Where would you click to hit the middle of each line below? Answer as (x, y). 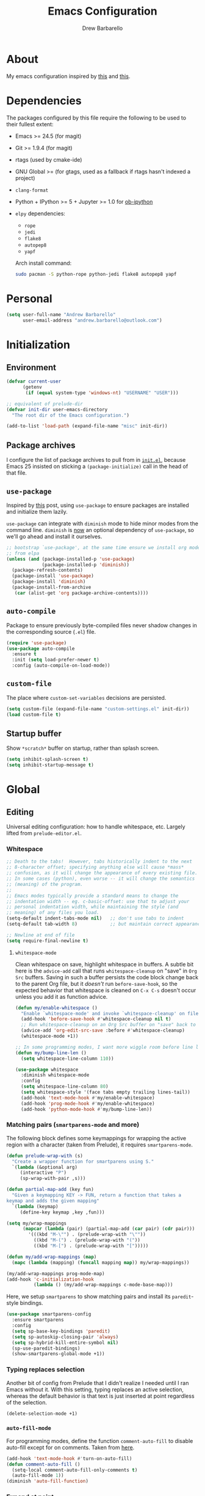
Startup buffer (34, 733)
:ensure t (24, 654)
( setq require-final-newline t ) (47, 941)
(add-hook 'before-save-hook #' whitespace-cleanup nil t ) (96, 1019)
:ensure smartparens (38, 1320)
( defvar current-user (34, 382)
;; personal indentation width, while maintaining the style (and (92, 907)
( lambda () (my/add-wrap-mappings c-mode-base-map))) (103, 1285)
